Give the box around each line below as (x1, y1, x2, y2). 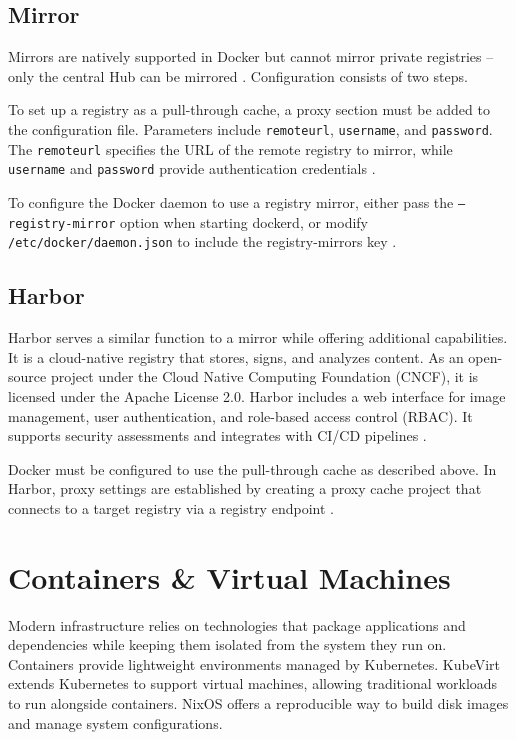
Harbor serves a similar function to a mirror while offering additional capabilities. (8, 327, 508, 348)
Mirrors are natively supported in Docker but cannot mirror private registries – (8, 46, 494, 67)
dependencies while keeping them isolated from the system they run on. (8, 634, 447, 655)
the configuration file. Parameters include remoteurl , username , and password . (8, 118, 493, 139)
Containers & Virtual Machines (8, 556, 451, 597)
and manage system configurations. (8, 712, 223, 733)
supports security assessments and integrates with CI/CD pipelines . (8, 425, 427, 446)
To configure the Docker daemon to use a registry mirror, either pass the (8, 191, 454, 212)
